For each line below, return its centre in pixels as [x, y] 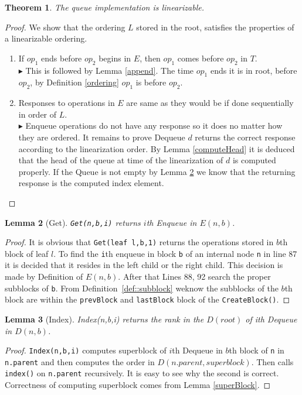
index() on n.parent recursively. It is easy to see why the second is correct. [142, 373]
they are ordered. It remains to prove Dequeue [102, 137]
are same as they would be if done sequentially [210, 103]
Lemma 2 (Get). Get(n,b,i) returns [73, 222]
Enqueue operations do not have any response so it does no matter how [154, 126]
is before [151, 82]
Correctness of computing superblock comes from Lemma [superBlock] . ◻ [138, 385]
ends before [61, 58]
